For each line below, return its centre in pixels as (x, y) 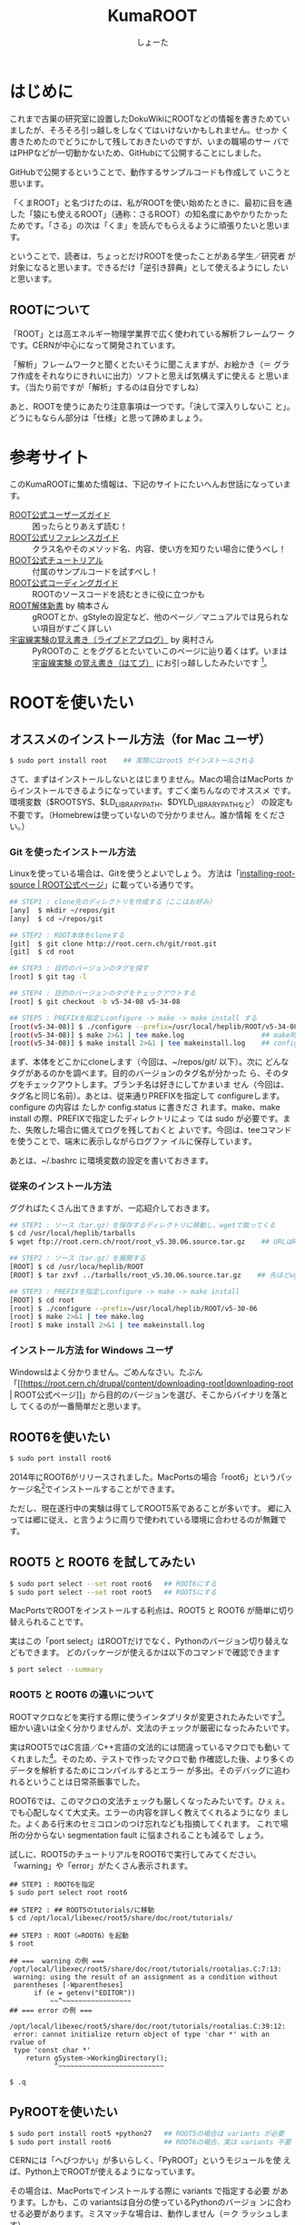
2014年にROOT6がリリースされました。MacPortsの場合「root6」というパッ (151, 1477)
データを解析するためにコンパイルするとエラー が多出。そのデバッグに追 (146, 1770)
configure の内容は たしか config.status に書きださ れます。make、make (145, 1108)
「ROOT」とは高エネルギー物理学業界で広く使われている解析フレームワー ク (152, 333)
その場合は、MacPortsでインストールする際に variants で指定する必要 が (145, 2191)
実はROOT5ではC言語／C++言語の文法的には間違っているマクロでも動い (145, 1748)
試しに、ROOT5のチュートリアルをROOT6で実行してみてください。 (135, 1854)
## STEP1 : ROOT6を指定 (52, 1885)
